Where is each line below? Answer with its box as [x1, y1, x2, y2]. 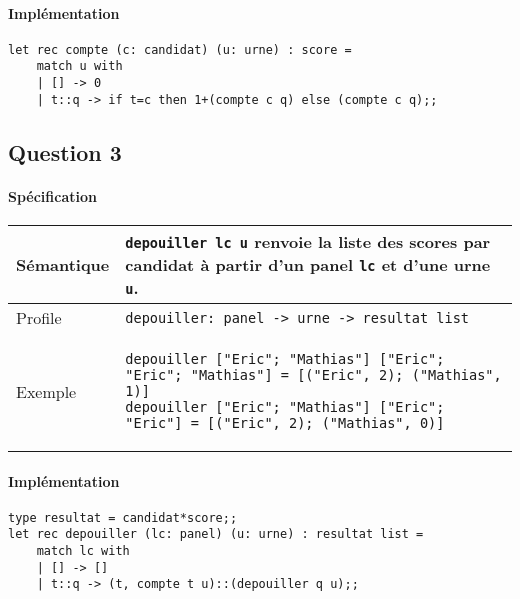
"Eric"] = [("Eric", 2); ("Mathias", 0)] [125, 415, 445, 431]
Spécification [8, 185, 97, 206]
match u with [36, 59, 123, 74]
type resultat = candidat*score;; [8, 510, 238, 525]
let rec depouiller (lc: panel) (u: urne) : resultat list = [8, 527, 424, 542]
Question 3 [8, 136, 122, 167]
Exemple [16, 379, 77, 403]
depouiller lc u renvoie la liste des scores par [125, 230, 491, 253]
